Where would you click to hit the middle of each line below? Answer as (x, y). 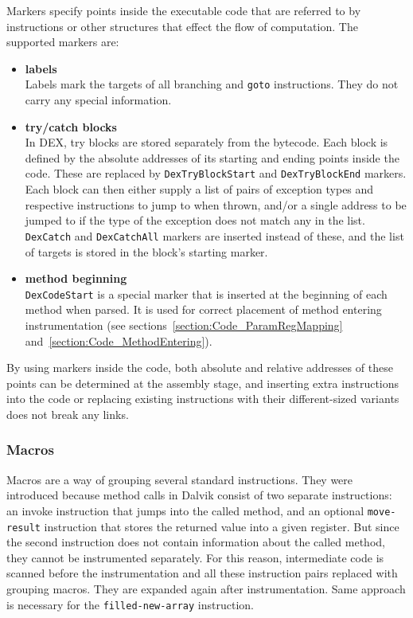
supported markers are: (63, 42)
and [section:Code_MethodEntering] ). (119, 340)
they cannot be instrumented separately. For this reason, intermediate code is (195, 557)
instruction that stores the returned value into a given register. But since (222, 526)
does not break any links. (68, 414)
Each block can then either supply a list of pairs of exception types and (199, 189)
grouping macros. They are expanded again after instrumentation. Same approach (206, 589)
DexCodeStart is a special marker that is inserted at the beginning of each (206, 293)
